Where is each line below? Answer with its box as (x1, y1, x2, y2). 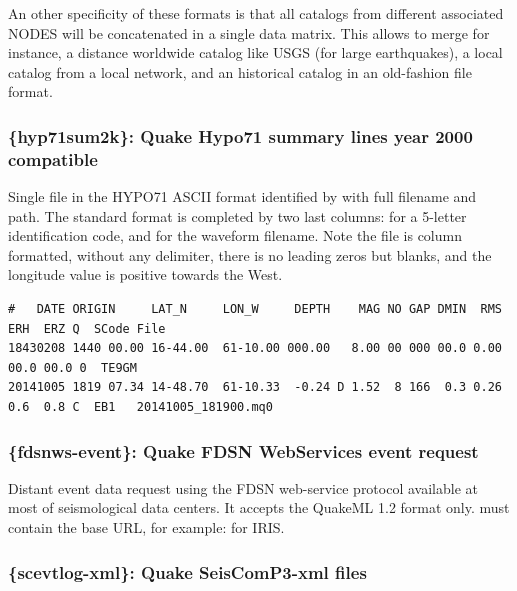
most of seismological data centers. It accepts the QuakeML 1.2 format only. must (8, 497, 510, 518)
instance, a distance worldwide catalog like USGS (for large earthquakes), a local (8, 42, 503, 63)
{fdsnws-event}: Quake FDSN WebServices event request (8, 438, 479, 463)
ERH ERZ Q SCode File (8, 321, 166, 336)
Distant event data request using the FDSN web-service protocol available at (8, 477, 478, 498)
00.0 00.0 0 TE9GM (8, 360, 137, 375)
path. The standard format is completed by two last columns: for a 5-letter (8, 205, 467, 226)
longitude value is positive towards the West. (8, 264, 283, 285)
